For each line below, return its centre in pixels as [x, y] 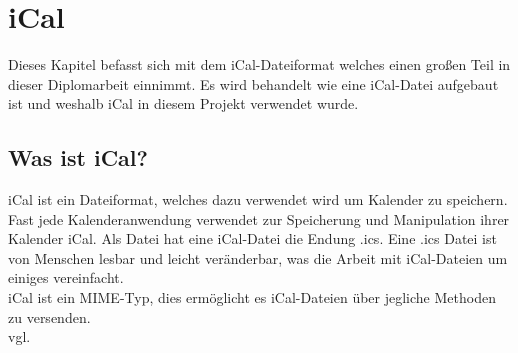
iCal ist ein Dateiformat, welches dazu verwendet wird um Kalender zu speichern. [258, 199]
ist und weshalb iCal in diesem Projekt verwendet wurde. [183, 103]
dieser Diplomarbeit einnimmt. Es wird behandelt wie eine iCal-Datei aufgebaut [253, 83]
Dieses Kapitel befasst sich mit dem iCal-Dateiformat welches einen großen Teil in [259, 64]
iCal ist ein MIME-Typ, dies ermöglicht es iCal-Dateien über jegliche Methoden [252, 297]
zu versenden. [49, 316]
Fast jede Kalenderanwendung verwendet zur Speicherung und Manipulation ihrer [259, 218]
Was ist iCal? [78, 157]
